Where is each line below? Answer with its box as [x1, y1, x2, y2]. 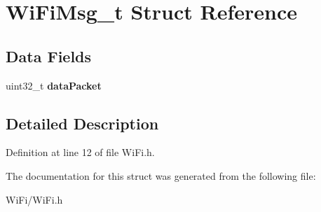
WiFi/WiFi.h [6, 192, 63, 206]
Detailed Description [6, 112, 159, 134]
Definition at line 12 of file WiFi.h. [6, 145, 155, 160]
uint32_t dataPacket [6, 78, 102, 92]
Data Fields [6, 45, 92, 66]
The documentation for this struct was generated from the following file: [6, 168, 316, 183]
